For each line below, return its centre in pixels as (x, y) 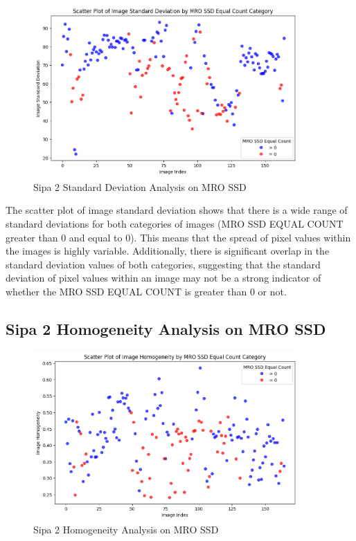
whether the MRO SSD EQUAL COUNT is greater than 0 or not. (146, 291)
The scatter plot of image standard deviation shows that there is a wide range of (177, 210)
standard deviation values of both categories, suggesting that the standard (163, 264)
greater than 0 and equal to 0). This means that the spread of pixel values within (178, 237)
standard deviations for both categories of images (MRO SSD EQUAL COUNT (175, 223)
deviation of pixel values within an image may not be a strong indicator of (163, 278)
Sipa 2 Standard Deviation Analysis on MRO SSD (140, 186)
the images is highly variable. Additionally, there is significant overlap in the (168, 251)
